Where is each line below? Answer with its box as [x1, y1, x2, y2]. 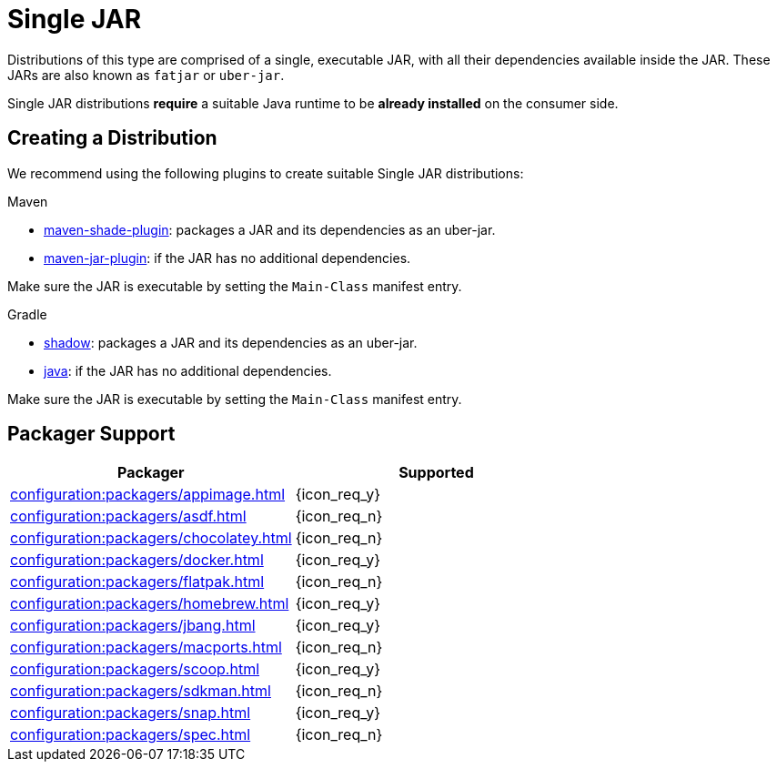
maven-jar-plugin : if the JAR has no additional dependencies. [44, 249, 411, 266]
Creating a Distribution [7, 126, 217, 150]
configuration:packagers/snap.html [10, 703, 251, 723]
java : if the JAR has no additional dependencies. [44, 362, 332, 379]
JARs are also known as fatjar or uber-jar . [7, 66, 285, 83]
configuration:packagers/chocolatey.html [10, 529, 292, 548]
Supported [399, 463, 474, 482]
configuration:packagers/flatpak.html [10, 572, 265, 592]
